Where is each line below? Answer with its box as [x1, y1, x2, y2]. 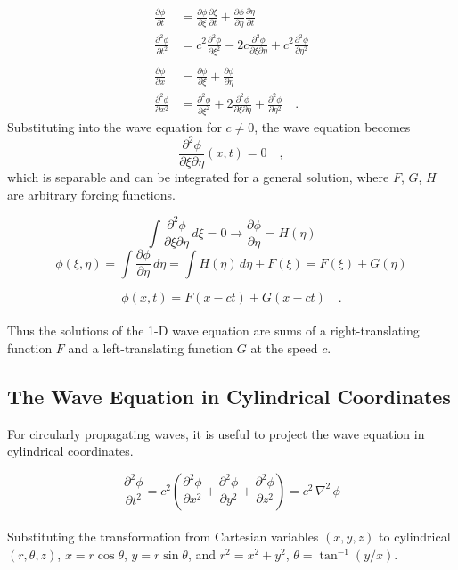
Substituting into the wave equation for [7, 117, 222, 136]
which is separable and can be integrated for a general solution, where [7, 168, 389, 186]
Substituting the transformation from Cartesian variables [7, 527, 319, 546]
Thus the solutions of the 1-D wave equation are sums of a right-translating [7, 321, 420, 340]
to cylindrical [379, 527, 451, 546]
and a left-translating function [68, 338, 233, 357]
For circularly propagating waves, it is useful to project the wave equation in [7, 424, 425, 442]
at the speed [250, 338, 318, 357]
